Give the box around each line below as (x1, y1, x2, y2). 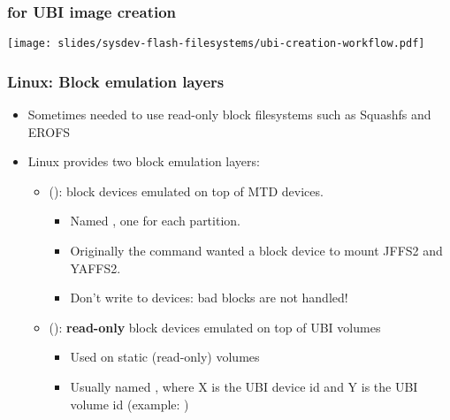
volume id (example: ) (70, 394, 189, 413)
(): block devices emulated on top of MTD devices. (49, 181, 324, 200)
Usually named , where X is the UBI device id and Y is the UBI (70, 378, 418, 396)
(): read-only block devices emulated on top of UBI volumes (49, 317, 381, 336)
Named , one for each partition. (70, 211, 240, 230)
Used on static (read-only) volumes (70, 347, 260, 366)
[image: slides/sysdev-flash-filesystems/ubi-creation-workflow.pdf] (7, 37, 425, 50)
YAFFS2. (70, 258, 121, 277)
